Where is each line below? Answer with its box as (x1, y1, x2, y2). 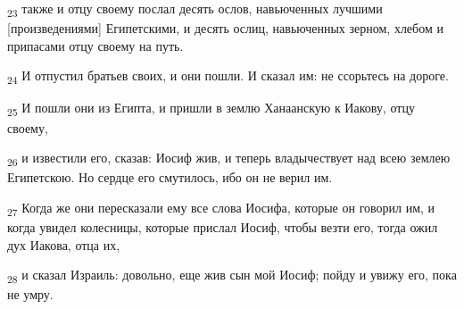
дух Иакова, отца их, (7, 235, 120, 254)
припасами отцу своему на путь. (7, 36, 184, 54)
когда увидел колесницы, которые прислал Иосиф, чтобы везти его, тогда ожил (7, 218, 438, 236)
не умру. (7, 285, 54, 304)
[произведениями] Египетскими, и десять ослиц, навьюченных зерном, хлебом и (7, 19, 443, 38)
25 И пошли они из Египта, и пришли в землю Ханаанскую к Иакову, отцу (7, 98, 415, 120)
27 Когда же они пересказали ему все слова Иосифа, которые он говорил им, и (7, 197, 435, 219)
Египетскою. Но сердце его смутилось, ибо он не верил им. (7, 168, 333, 187)
